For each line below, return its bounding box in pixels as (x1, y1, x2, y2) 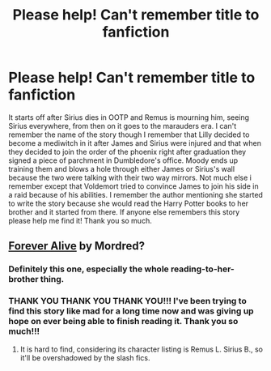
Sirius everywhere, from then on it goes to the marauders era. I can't (8, 121, 237, 130)
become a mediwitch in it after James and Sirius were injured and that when (8, 138, 261, 147)
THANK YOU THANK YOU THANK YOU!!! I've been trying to (8, 296, 247, 307)
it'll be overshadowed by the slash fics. (19, 352, 150, 362)
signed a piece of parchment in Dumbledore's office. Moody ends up (8, 156, 239, 165)
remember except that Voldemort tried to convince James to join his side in (8, 181, 259, 191)
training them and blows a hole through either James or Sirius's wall (8, 164, 235, 173)
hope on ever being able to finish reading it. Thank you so (8, 316, 239, 327)
